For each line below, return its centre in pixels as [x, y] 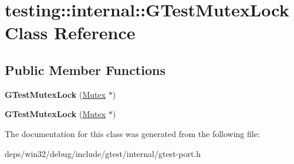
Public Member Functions [85, 69]
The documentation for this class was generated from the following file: [132, 133]
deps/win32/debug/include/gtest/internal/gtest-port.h [103, 153]
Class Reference [70, 33]
